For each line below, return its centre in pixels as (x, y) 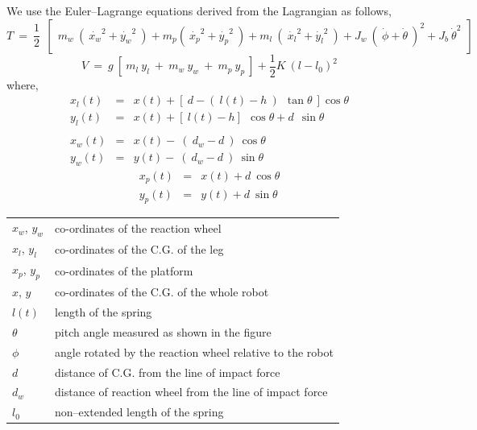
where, (23, 84)
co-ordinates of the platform (124, 270)
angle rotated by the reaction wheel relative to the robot (194, 351)
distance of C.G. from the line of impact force (168, 372)
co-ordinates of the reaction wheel (138, 227)
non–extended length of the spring (139, 412)
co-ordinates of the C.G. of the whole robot (162, 292)
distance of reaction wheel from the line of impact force (191, 392)
